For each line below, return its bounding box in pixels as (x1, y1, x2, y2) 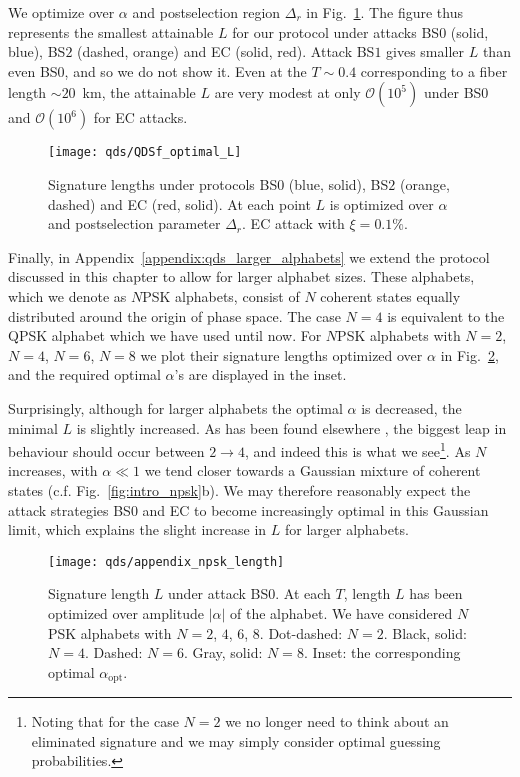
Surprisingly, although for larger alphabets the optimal (8, 397, 343, 418)
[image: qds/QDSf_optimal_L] (48, 145, 242, 160)
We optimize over (8, 2, 115, 22)
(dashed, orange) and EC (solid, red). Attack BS (77, 41, 375, 62)
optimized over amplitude (48, 603, 204, 624)
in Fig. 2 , (440, 344, 499, 365)
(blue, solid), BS (288, 174, 389, 195)
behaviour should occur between (8, 440, 205, 461)
